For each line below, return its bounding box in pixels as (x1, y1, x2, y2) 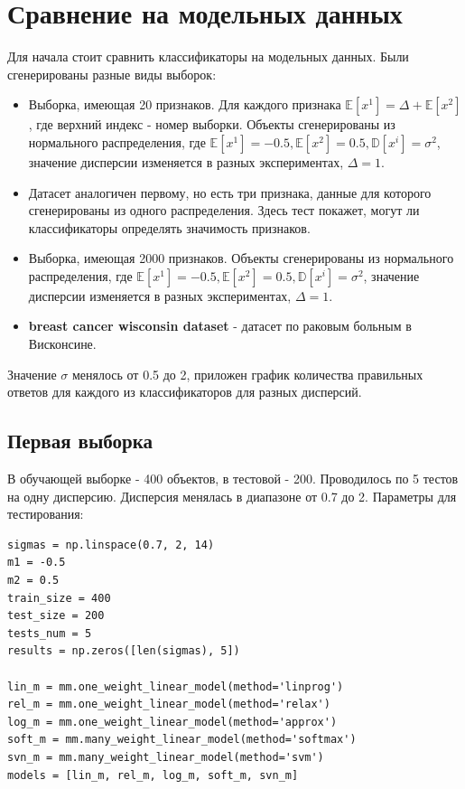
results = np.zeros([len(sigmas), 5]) (7, 644, 240, 658)
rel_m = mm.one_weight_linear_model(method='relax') (7, 698, 330, 711)
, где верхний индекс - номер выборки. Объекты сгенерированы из (28, 115, 395, 134)
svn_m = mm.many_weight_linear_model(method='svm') (7, 750, 324, 764)
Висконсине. (28, 334, 97, 353)
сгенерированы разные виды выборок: (7, 64, 217, 83)
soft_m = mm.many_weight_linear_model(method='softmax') (7, 733, 357, 747)
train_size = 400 (7, 591, 111, 605)
